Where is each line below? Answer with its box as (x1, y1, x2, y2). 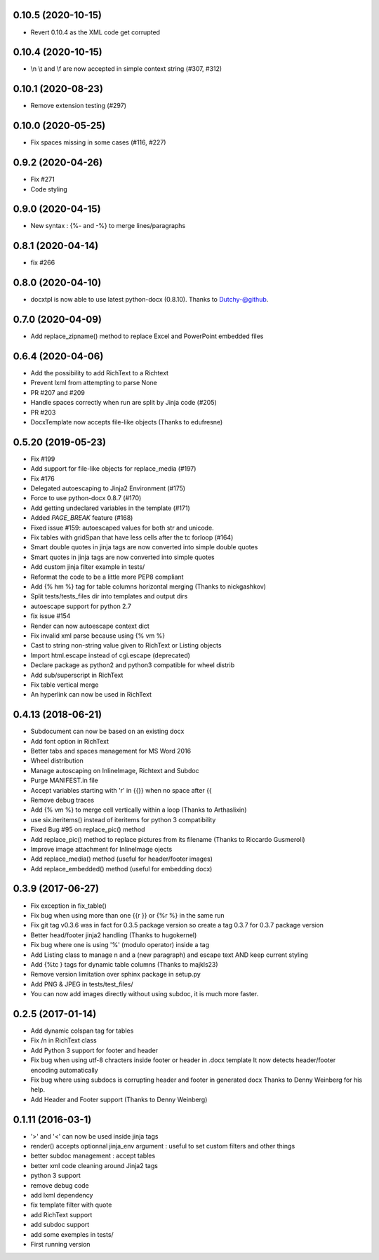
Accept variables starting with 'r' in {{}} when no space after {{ (30, 786, 212, 794)
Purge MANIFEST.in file (30, 776, 98, 785)
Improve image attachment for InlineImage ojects (30, 845, 173, 853)
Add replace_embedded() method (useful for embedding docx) (30, 864, 213, 873)
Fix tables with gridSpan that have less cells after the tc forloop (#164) (30, 533, 234, 542)
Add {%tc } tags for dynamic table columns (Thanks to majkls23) (30, 960, 218, 968)
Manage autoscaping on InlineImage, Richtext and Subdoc (30, 766, 199, 775)
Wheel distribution (30, 756, 84, 765)
